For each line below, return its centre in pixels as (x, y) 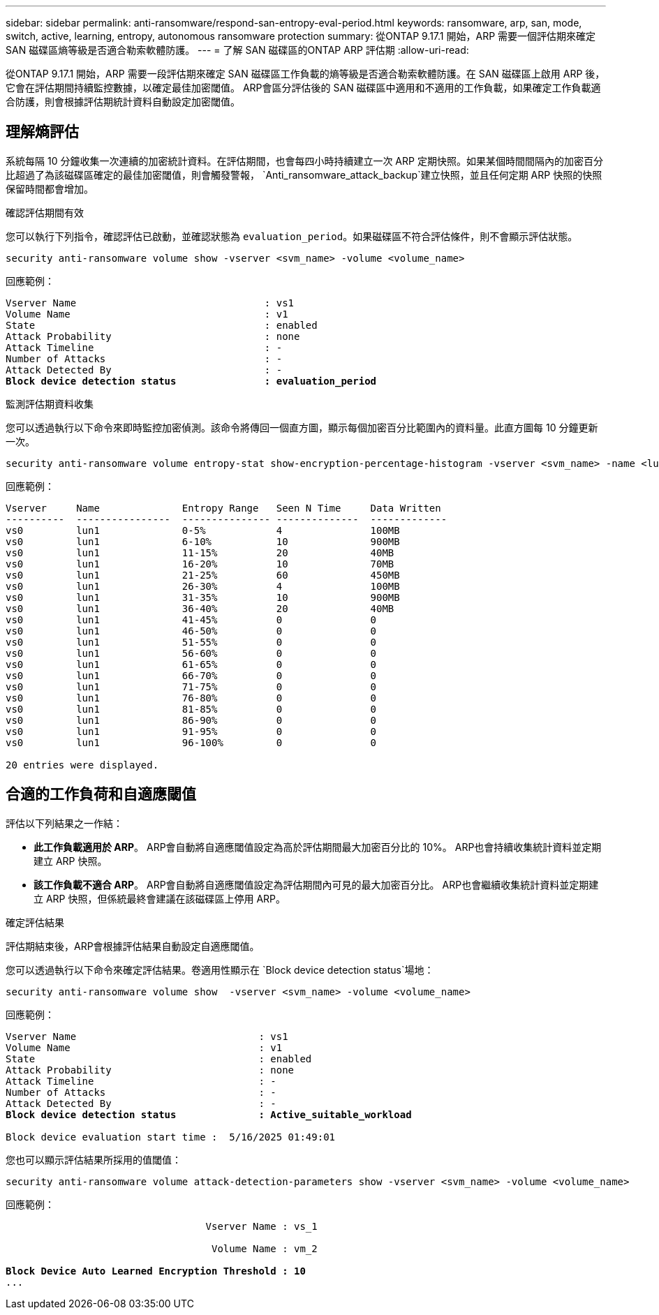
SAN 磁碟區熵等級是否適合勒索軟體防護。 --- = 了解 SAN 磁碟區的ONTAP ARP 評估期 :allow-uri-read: (237, 50)
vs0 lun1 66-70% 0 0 (191, 675)
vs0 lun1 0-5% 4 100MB (203, 530)
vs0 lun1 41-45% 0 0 (191, 619)
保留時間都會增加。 (50, 188)
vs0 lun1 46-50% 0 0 (191, 631)
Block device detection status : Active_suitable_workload (209, 1114)
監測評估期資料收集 (50, 403)
